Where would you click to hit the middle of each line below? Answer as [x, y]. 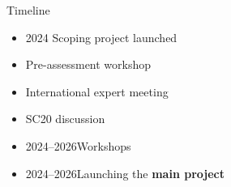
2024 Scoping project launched [101, 37]
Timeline [28, 10]
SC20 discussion [65, 119]
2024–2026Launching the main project [125, 173]
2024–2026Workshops [78, 145]
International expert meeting [97, 91]
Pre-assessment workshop [88, 64]
